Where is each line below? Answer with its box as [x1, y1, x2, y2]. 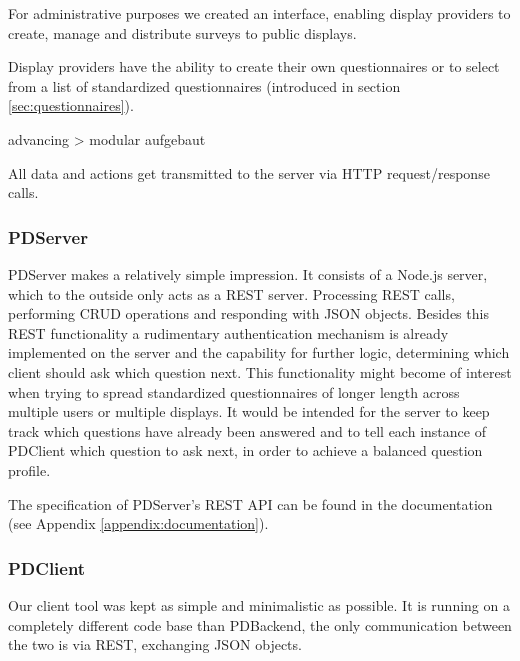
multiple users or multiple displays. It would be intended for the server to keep [8, 401, 490, 422]
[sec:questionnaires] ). [8, 95, 134, 116]
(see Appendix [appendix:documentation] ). [8, 513, 269, 534]
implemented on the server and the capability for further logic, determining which [8, 342, 510, 363]
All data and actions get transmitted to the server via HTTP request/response [8, 162, 490, 183]
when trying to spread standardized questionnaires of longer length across [8, 381, 460, 402]
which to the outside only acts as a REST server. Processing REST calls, [8, 283, 455, 304]
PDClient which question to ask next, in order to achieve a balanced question [8, 440, 483, 461]
